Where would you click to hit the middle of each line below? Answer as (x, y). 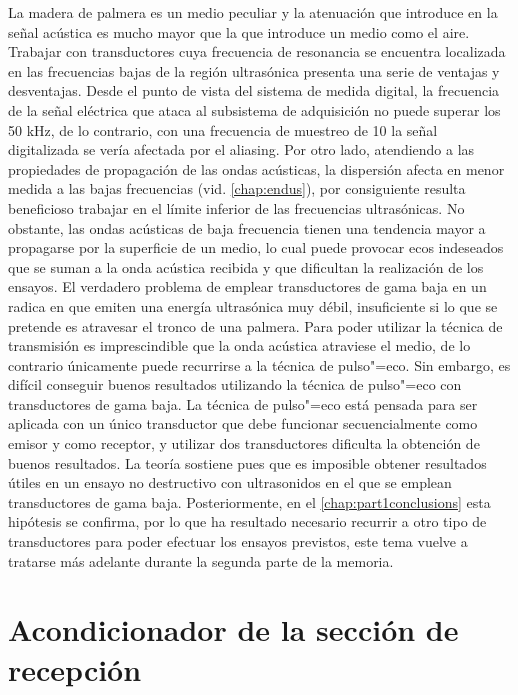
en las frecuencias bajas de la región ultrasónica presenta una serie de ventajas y (254, 70)
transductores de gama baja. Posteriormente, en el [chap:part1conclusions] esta (249, 501)
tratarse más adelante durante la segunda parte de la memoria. (201, 560)
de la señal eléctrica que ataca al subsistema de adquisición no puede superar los (254, 109)
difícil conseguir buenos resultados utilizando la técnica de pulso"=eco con (235, 384)
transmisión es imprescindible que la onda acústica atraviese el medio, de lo (239, 345)
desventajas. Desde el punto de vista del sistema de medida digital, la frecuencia (254, 90)
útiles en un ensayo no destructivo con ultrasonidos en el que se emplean (230, 482)
